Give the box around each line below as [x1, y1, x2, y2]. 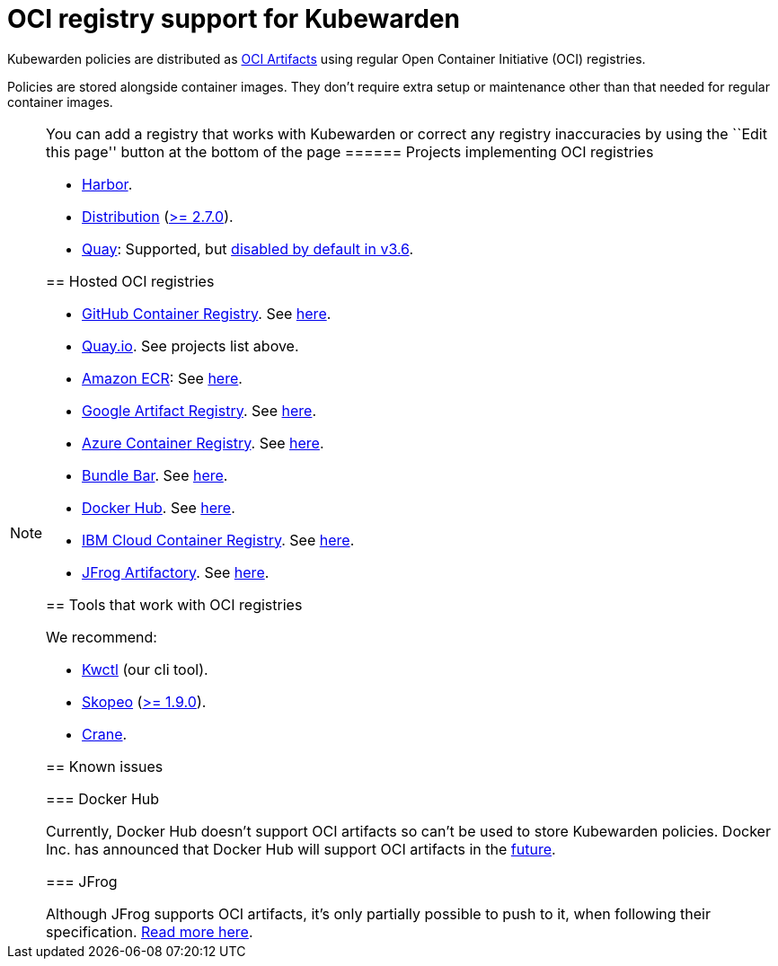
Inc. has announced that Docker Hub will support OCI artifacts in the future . [46, 839, 556, 858]
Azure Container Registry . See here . [82, 433, 324, 452]
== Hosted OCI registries [46, 271, 215, 290]
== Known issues [46, 757, 164, 775]
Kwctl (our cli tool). [82, 660, 208, 678]
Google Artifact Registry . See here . [82, 401, 316, 420]
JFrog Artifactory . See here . [82, 563, 270, 581]
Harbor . [82, 174, 133, 193]
